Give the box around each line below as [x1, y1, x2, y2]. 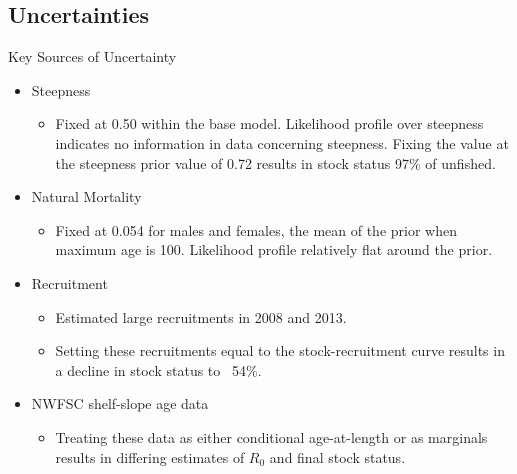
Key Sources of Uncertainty [8, 46, 177, 67]
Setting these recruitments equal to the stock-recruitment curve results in [55, 340, 505, 361]
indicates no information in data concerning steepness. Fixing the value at [55, 132, 509, 153]
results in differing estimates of [55, 446, 245, 467]
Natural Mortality [31, 186, 142, 207]
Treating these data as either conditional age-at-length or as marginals [55, 426, 488, 447]
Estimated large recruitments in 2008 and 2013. [55, 306, 347, 327]
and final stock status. [269, 446, 406, 467]
